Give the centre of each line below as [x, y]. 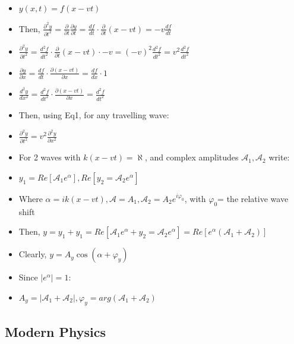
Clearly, [33, 254]
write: [279, 157]
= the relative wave [253, 198]
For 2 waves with [50, 157]
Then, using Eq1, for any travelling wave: [94, 114]
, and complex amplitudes [192, 157]
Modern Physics [56, 332]
